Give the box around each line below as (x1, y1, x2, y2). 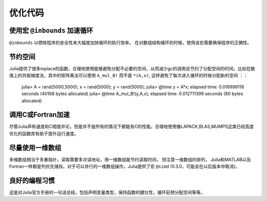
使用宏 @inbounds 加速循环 (9, 26, 93, 35)
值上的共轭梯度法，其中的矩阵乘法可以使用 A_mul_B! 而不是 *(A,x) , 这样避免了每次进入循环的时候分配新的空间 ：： (9, 72, 248, 79)
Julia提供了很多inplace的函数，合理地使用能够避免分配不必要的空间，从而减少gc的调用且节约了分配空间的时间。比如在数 (9, 65, 256, 71)
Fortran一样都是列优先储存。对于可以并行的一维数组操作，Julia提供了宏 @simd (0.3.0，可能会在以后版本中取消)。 (9, 163, 240, 169)
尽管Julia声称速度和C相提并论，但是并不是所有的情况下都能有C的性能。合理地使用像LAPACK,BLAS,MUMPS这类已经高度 (9, 124, 254, 130)
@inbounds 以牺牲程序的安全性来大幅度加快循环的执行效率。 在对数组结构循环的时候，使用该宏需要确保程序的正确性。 (9, 40, 252, 46)
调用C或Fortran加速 (9, 110, 70, 119)
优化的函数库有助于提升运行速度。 (9, 130, 79, 136)
